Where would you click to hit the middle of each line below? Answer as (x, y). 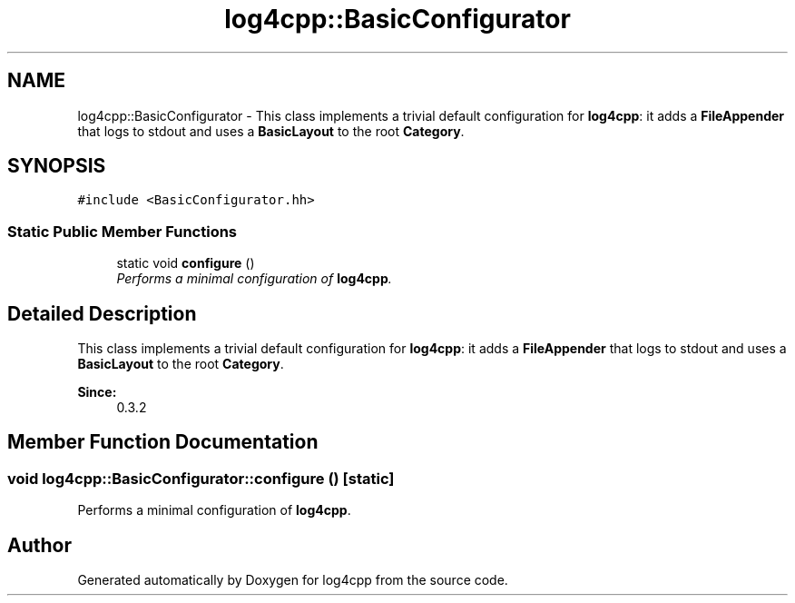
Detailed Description (102, 313)
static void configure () (186, 263)
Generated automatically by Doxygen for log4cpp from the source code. (293, 580)
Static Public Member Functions (123, 231)
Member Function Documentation (163, 442)
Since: (97, 392)
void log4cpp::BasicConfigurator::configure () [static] (201, 478)
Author (39, 545)
